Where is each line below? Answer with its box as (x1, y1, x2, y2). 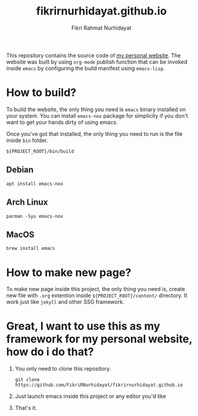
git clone (14, 377, 40, 383)
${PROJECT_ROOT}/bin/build (6, 148, 74, 155)
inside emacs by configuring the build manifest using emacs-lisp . (6, 65, 165, 72)
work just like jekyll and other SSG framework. (6, 298, 125, 306)
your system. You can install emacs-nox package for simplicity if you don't (6, 112, 188, 119)
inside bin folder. (6, 136, 48, 144)
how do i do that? (6, 345, 94, 359)
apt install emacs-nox (6, 181, 63, 187)
